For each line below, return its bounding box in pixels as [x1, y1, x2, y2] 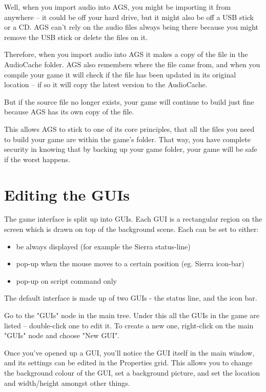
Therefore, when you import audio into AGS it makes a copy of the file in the [4, 49, 248, 60]
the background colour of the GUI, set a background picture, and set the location [4, 367, 260, 378]
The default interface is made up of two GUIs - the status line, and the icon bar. [4, 292, 257, 303]
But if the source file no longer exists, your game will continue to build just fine [4, 96, 254, 107]
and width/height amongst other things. [4, 377, 130, 388]
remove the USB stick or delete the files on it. [4, 31, 148, 42]
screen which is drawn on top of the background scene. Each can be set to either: [4, 224, 259, 234]
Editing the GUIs [4, 184, 130, 205]
